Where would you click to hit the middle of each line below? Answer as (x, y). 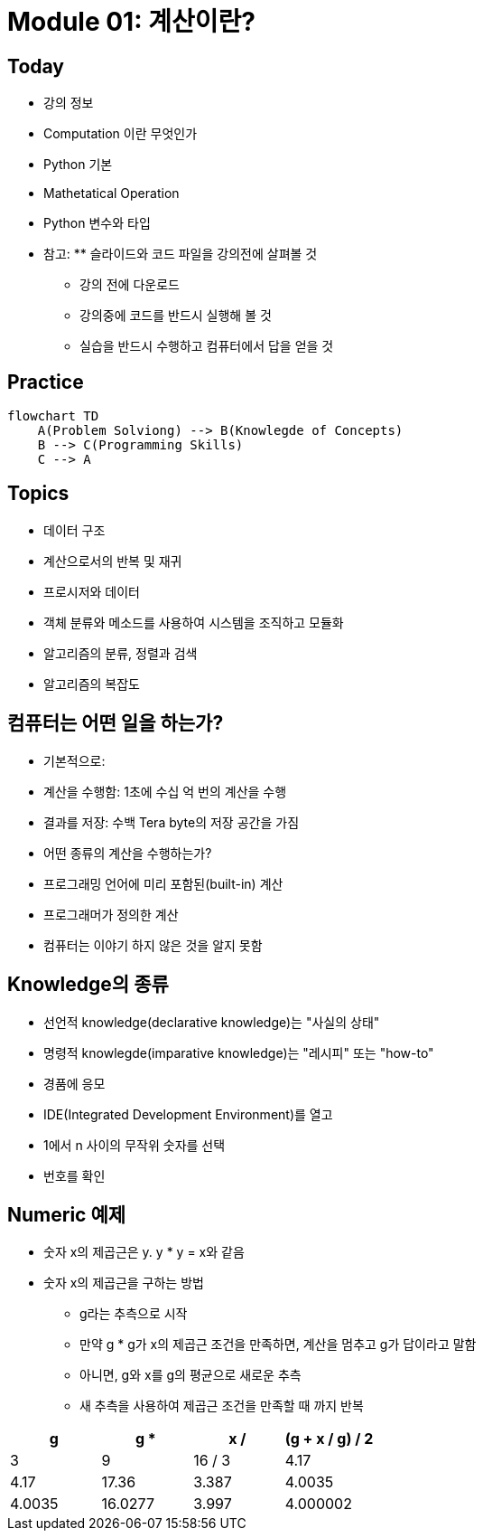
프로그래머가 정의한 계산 (111, 914)
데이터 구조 (74, 530)
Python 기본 (78, 165)
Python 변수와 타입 (97, 223)
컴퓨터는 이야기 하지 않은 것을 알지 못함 (153, 945)
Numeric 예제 (67, 1214)
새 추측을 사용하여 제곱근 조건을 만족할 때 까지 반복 (222, 1406)
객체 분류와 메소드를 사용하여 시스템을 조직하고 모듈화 (194, 622)
